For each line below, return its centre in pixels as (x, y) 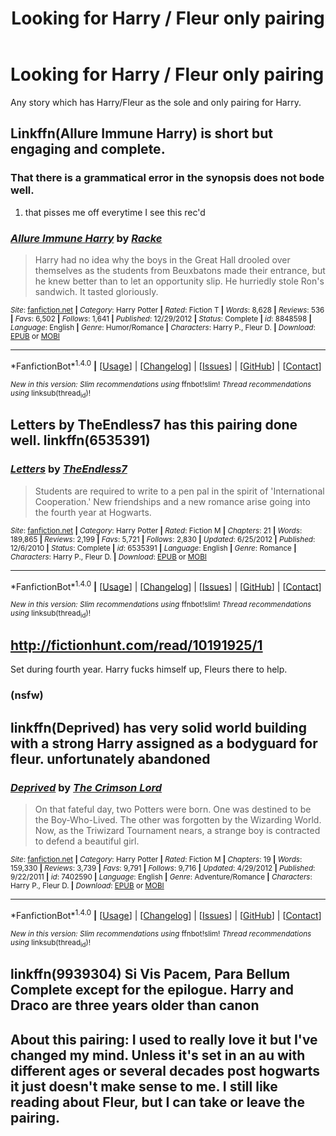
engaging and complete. (88, 149)
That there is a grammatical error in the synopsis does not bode (167, 178)
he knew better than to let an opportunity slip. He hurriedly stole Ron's (179, 281)
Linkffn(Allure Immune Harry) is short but (141, 133)
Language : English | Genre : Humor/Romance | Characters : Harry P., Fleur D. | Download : (163, 327)
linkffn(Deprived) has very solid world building (158, 727)
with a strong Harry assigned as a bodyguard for (164, 743)
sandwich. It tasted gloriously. (96, 291)
